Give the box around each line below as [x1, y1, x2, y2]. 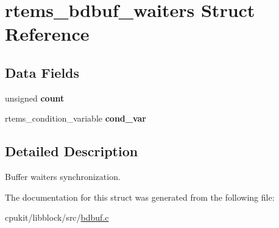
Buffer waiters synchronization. [5, 170, 121, 183]
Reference [5, 21, 90, 46]
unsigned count [5, 91, 65, 104]
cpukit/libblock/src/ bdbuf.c [5, 211, 109, 224]
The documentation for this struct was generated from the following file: [5, 190, 275, 203]
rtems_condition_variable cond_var [5, 112, 146, 125]
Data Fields [5, 63, 80, 81]
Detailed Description [5, 142, 138, 161]
